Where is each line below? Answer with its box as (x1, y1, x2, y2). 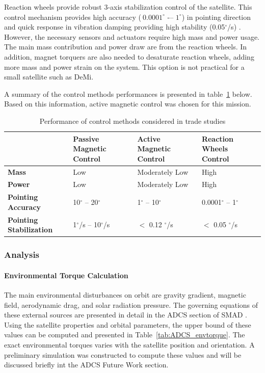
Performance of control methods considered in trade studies (39, 115, 226, 126)
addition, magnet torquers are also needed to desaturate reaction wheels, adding (4, 51, 254, 62)
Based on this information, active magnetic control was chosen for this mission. (4, 98, 251, 109)
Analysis (4, 248, 40, 261)
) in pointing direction (181, 11, 251, 22)
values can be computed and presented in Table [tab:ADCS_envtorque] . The (4, 329, 245, 340)
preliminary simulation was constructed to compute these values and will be (4, 349, 242, 360)
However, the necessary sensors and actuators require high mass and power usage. (4, 31, 260, 42)
